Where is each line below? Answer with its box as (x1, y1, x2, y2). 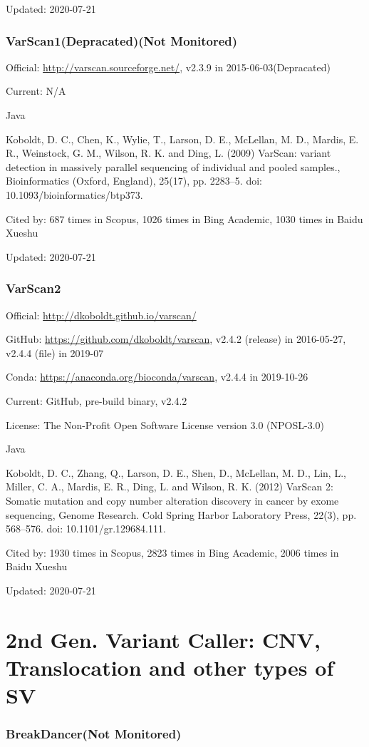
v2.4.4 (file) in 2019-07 (6, 345, 104, 360)
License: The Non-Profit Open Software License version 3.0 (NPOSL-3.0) (6, 417, 324, 432)
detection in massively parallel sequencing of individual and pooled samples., (6, 159, 341, 174)
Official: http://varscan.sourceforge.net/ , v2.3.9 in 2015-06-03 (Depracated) (6, 59, 331, 74)
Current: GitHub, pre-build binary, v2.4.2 (6, 393, 187, 408)
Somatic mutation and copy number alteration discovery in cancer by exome (6, 493, 339, 508)
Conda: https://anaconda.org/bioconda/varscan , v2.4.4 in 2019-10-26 (6, 369, 308, 384)
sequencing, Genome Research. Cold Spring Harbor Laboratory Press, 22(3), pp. (6, 507, 357, 522)
